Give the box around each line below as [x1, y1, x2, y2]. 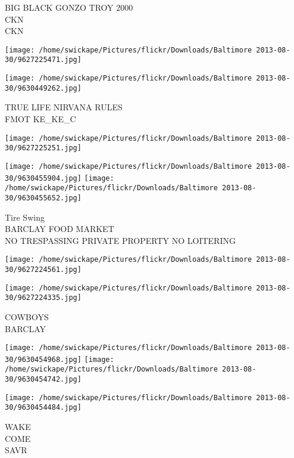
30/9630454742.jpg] [5, 375, 82, 384]
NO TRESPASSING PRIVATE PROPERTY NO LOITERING [5, 234, 236, 246]
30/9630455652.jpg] [5, 193, 82, 202]
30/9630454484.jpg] [5, 403, 82, 412]
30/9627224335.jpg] [5, 293, 82, 302]
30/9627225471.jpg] [5, 55, 82, 64]
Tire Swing [5, 211, 45, 223]
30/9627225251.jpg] [5, 144, 82, 153]
